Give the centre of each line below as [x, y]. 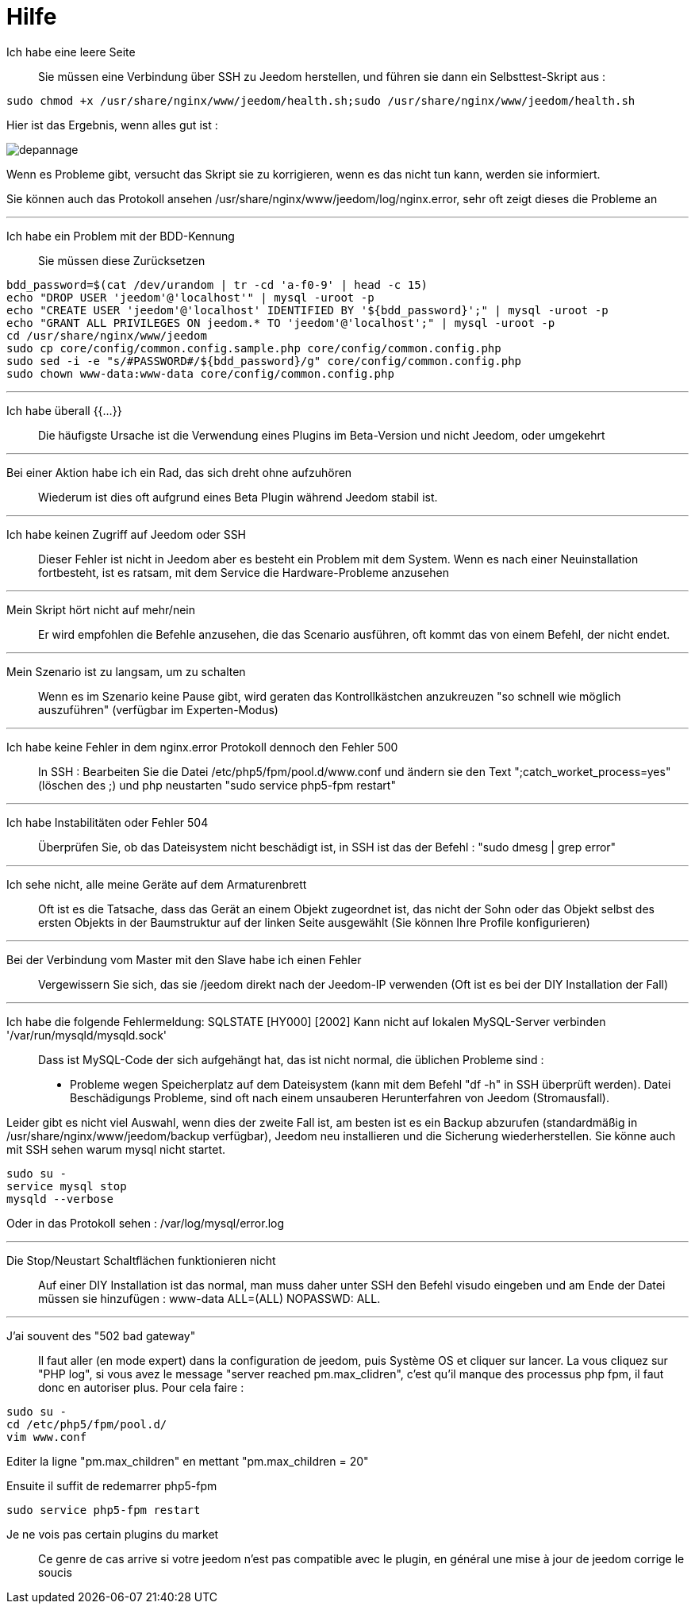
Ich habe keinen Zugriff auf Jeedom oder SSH [127, 534]
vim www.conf [47, 1437]
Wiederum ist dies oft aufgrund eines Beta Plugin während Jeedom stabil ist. [238, 497]
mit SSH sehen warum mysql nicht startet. [116, 1149]
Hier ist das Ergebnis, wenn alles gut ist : [112, 125]
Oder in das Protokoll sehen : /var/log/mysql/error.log [146, 1223]
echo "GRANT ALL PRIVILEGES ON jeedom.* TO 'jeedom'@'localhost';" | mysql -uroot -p [281, 323]
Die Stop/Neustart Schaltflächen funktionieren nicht [141, 1260]
